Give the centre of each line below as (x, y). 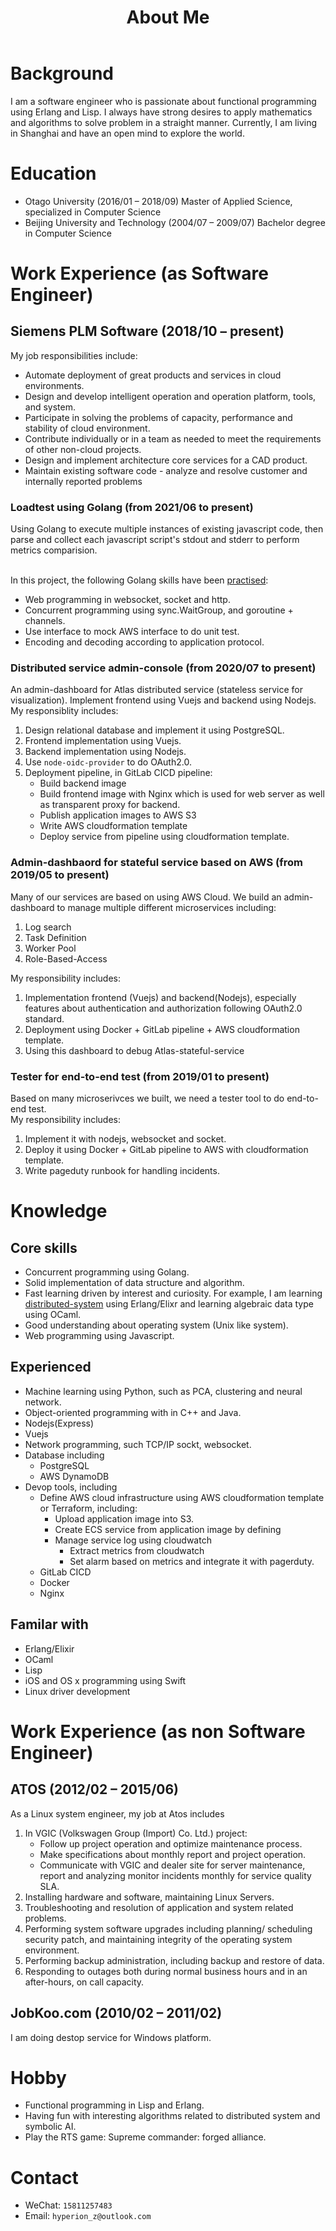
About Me (168, 17)
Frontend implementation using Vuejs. (103, 741)
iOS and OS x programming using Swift (105, 1680)
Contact (44, 2177)
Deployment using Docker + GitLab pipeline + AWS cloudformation (162, 1029)
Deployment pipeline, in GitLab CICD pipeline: (118, 773)
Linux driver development (77, 1691)
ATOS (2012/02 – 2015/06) (95, 1789)
